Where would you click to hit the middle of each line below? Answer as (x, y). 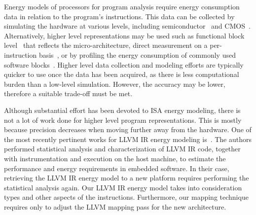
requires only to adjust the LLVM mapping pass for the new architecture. (115, 206)
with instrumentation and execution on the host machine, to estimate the (115, 158)
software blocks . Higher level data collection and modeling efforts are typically (124, 64)
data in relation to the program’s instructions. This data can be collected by (119, 16)
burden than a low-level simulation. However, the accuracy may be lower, (115, 84)
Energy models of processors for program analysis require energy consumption (122, 6)
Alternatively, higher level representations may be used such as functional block (124, 35)
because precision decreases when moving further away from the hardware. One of (128, 129)
